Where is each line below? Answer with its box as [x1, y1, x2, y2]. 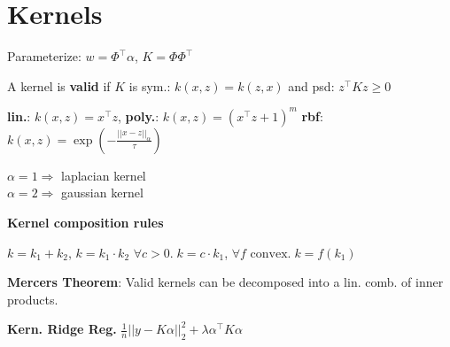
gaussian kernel [61, 183, 144, 202]
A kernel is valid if [7, 76, 111, 95]
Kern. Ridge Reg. [7, 320, 117, 338]
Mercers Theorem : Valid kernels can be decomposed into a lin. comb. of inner [7, 273, 444, 291]
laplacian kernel [61, 166, 146, 184]
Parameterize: [7, 47, 81, 66]
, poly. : [118, 106, 159, 125]
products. [7, 289, 58, 308]
